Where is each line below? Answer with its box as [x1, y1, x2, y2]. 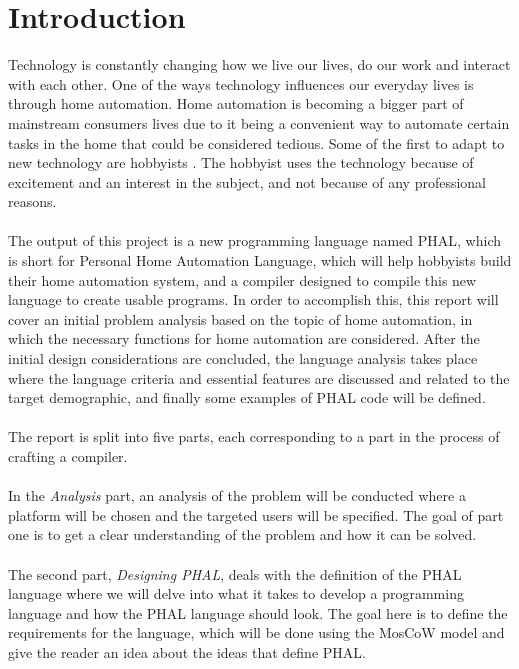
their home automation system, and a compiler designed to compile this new [8, 269, 477, 290]
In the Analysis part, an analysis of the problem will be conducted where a [8, 485, 466, 506]
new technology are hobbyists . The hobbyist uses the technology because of [8, 152, 474, 173]
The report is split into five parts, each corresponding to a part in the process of [8, 426, 500, 447]
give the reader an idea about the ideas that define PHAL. [8, 641, 366, 662]
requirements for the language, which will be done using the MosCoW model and [8, 622, 505, 643]
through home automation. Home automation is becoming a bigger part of [8, 93, 464, 114]
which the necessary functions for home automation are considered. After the [8, 328, 480, 349]
